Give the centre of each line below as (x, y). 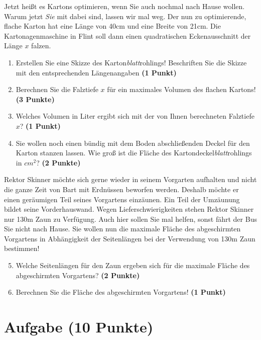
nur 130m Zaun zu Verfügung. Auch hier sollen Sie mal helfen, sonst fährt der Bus (130, 219)
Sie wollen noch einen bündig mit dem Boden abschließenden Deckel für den (133, 143)
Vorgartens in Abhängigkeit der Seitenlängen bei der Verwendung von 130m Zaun (130, 238)
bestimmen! (22, 248)
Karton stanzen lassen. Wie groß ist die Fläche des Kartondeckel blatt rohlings (134, 153)
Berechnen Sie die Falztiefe (57, 89)
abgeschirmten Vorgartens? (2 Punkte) (78, 275)
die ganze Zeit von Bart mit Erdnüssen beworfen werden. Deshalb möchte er (121, 189)
